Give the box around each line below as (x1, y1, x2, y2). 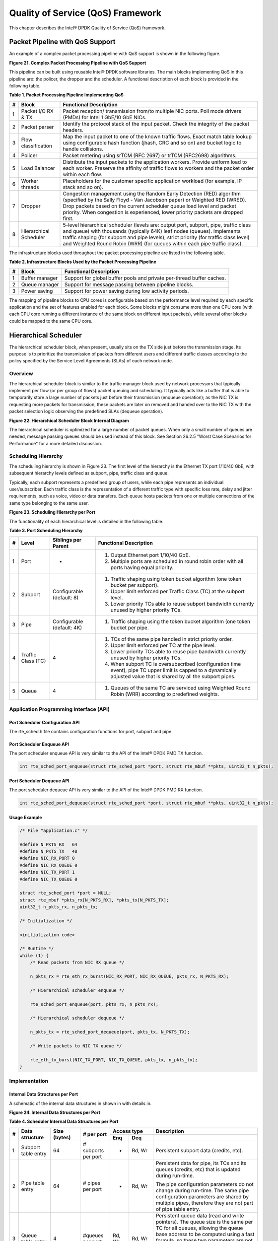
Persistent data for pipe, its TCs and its (155, 1160, 247, 1167)
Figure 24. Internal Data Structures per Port (9, 1109, 100, 1115)
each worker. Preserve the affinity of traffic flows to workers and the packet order (63, 164, 254, 171)
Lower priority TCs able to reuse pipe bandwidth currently (110, 648, 246, 655)
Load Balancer (21, 164, 55, 171)
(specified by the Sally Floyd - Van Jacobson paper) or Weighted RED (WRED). (63, 196, 247, 203)
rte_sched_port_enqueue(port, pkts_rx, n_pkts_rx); (30, 1001, 159, 1007)
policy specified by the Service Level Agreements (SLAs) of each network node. (9, 358, 173, 364)
